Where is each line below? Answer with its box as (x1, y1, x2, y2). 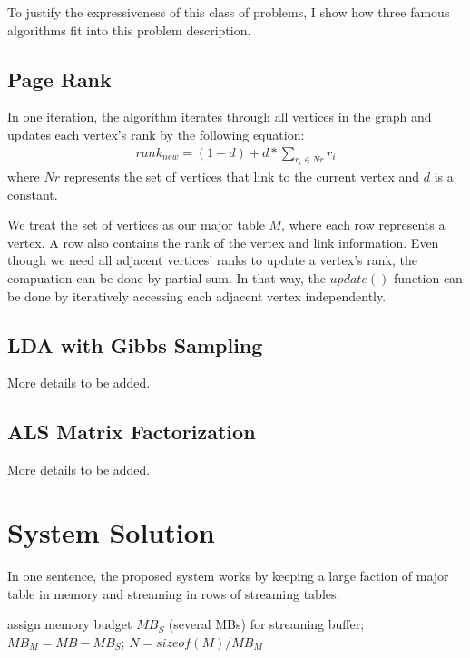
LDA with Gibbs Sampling (7, 330, 263, 358)
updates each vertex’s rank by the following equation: (7, 124, 305, 143)
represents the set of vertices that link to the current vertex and (64, 167, 420, 186)
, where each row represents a (281, 215, 446, 234)
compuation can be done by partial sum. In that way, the (7, 269, 326, 288)
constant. (7, 184, 58, 203)
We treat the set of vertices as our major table (7, 215, 265, 234)
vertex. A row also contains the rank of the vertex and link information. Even (7, 232, 439, 251)
